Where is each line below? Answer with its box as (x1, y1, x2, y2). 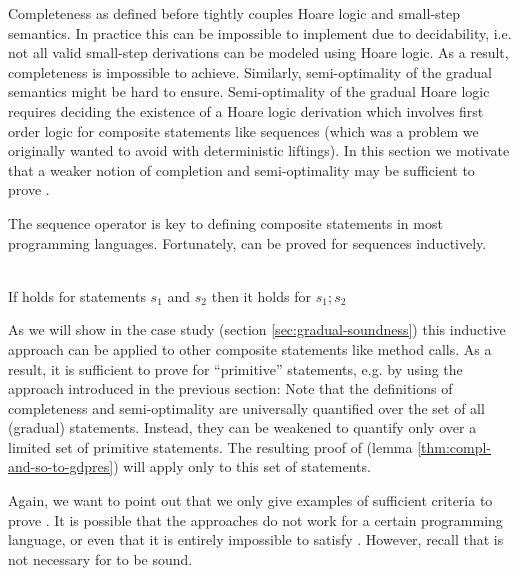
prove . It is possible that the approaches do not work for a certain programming (8, 509, 503, 530)
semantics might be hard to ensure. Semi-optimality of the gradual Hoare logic (8, 81, 490, 102)
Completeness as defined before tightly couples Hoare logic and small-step (8, 3, 461, 23)
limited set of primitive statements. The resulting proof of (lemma (8, 436, 413, 457)
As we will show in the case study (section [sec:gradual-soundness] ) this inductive (8, 319, 506, 340)
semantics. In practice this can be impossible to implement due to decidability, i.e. (8, 22, 512, 43)
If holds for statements (8, 285, 146, 306)
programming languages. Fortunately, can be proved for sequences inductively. (8, 232, 487, 253)
